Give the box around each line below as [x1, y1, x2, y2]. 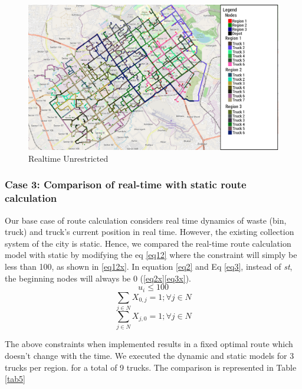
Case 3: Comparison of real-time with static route [5, 177, 247, 192]
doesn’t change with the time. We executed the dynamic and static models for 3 [5, 349, 294, 361]
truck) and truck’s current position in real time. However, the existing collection [5, 225, 294, 238]
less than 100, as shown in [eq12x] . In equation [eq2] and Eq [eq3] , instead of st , [5, 260, 293, 273]
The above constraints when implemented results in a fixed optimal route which [5, 338, 293, 350]
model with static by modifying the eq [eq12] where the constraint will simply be [5, 249, 297, 261]
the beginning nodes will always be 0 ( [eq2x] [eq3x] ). [5, 272, 191, 284]
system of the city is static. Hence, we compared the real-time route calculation [5, 237, 291, 249]
